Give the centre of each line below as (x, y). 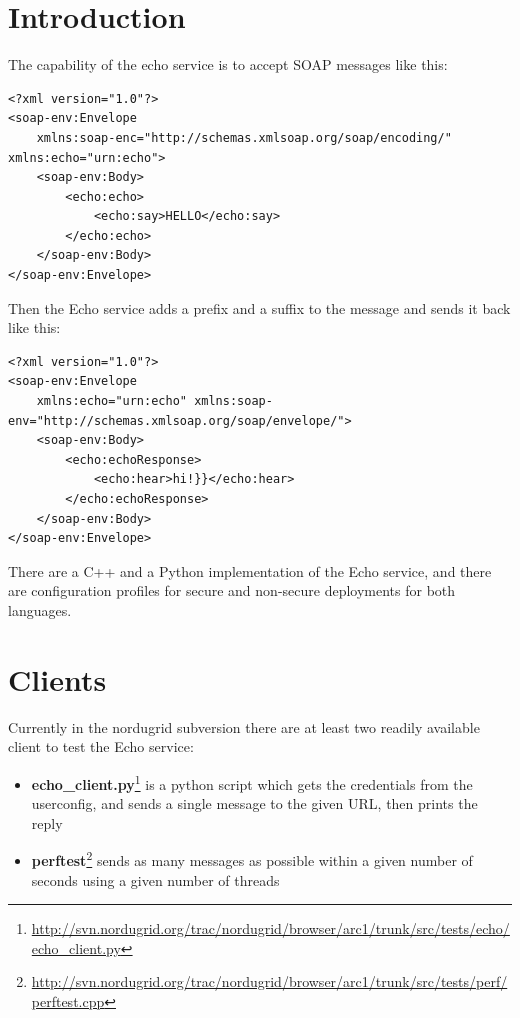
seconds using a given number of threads (155, 879)
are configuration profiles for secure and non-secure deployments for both (232, 590)
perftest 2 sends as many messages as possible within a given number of (252, 858)
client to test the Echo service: (101, 746)
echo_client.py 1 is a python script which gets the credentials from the (252, 782)
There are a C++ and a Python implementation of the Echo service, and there (250, 570)
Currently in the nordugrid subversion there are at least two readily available (244, 726)
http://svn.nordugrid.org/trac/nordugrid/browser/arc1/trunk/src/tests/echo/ (270, 928)
